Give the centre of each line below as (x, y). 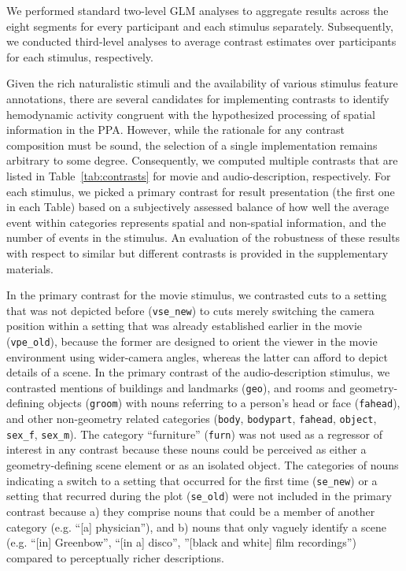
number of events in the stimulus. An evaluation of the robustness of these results (203, 237)
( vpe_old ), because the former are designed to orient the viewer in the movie (192, 341)
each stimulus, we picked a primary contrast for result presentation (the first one (201, 191)
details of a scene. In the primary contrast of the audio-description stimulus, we (198, 372)
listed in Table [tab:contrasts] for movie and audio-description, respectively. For (199, 175)
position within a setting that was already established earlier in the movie (185, 326)
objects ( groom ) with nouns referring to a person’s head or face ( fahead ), (224, 403)
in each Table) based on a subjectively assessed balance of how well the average (198, 207)
